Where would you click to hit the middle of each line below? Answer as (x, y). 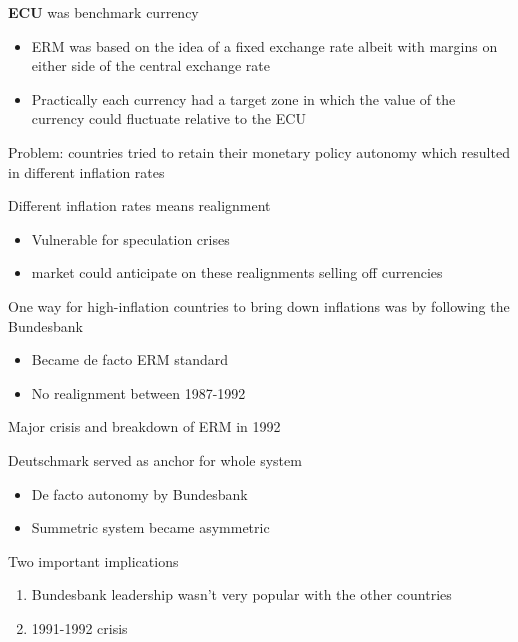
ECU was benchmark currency (103, 12)
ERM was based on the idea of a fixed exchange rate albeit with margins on (264, 45)
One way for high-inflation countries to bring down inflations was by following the (259, 305)
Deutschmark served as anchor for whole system (155, 459)
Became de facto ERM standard (130, 359)
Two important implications (93, 560)
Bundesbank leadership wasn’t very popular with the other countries (241, 594)
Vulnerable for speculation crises (130, 238)
